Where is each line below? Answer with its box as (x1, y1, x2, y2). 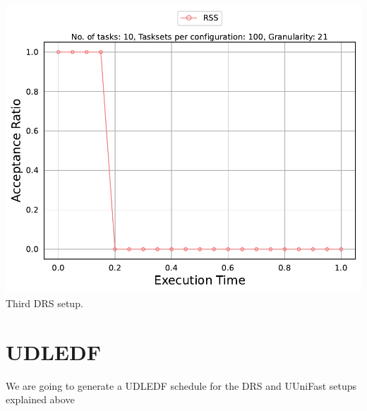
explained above (6, 392, 75, 407)
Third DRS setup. (6, 295, 83, 310)
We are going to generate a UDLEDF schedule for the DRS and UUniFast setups (6, 378, 357, 393)
